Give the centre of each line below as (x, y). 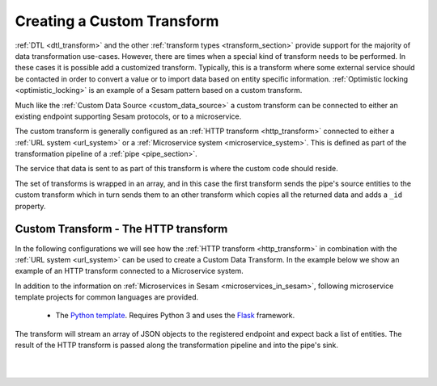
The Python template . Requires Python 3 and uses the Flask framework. (175, 316)
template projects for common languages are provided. (107, 297)
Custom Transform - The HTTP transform (121, 229)
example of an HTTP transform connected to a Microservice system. (129, 271)
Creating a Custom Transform (117, 21)
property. (30, 206)
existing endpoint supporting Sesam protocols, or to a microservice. (128, 116)
